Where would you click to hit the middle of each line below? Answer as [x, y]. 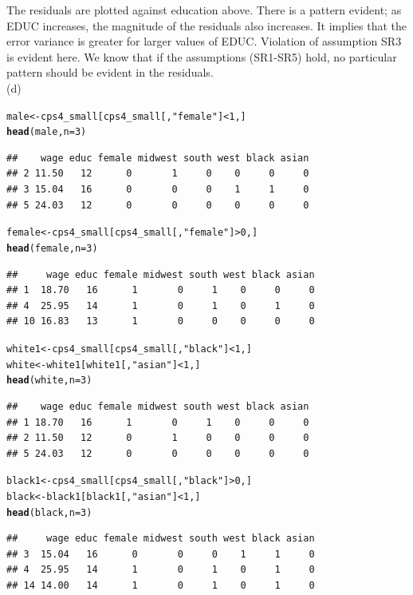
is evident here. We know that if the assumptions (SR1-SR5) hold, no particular [202, 56]
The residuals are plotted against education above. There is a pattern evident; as [204, 10]
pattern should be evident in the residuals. [110, 72]
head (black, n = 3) [49, 512]
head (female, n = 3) [52, 248]
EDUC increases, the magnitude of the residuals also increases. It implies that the [206, 25]
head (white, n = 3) [49, 381]
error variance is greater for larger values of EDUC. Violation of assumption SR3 [204, 41]
